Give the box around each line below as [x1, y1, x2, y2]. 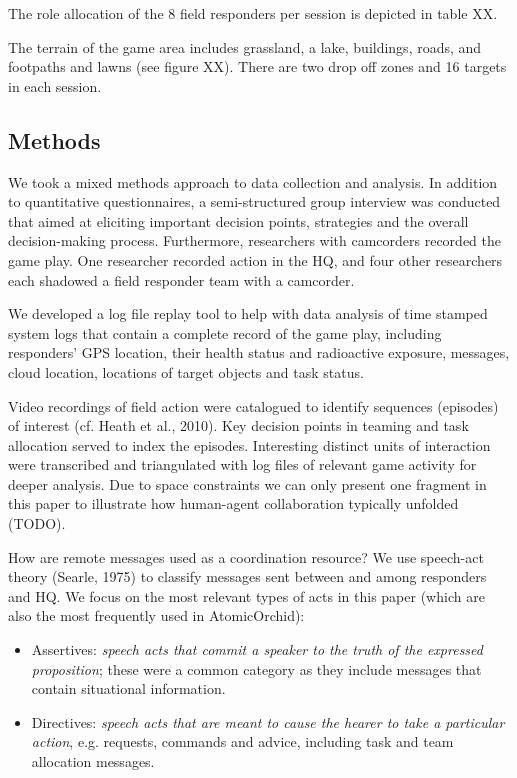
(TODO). [8, 513, 66, 534]
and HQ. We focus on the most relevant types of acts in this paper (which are [8, 585, 485, 606]
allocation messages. [31, 751, 155, 772]
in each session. [8, 75, 102, 96]
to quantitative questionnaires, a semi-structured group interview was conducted [8, 191, 501, 212]
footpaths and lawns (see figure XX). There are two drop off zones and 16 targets [8, 56, 507, 77]
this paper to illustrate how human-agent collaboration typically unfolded [8, 493, 459, 514]
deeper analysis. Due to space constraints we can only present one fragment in [8, 473, 487, 494]
